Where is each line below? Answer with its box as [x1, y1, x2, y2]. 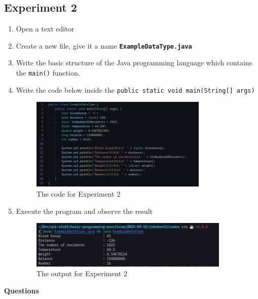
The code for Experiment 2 [36, 189, 121, 199]
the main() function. [16, 67, 80, 78]
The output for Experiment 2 [36, 268, 127, 279]
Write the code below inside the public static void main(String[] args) [16, 84, 255, 95]
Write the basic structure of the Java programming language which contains [16, 57, 252, 68]
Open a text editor [16, 23, 75, 34]
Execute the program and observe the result [16, 205, 153, 216]
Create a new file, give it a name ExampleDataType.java [16, 40, 192, 51]
